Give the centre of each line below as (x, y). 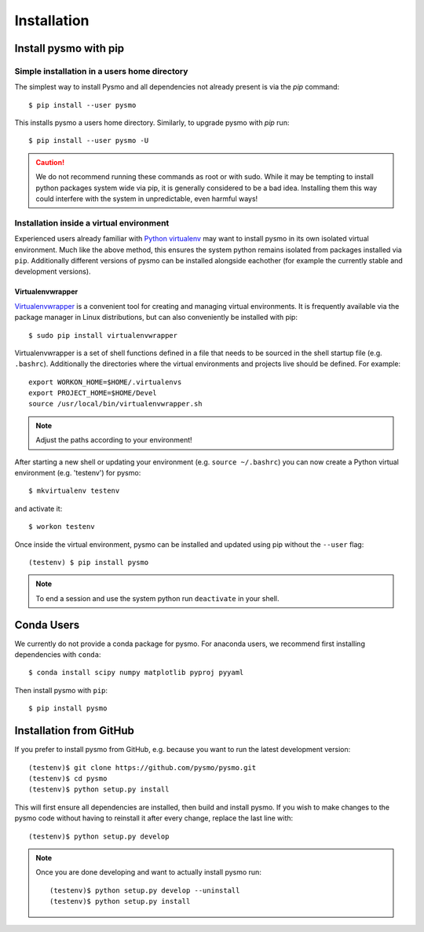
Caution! (50, 162)
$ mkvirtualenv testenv (74, 491)
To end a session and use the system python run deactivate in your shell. (157, 598)
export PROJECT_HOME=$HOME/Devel (93, 393)
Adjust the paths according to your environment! (114, 440)
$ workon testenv (62, 527)
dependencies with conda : (58, 655)
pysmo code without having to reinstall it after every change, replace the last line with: (154, 818)
